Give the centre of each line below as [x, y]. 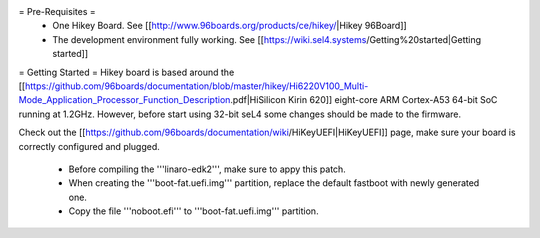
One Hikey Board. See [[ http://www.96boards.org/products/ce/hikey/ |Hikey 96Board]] [229, 26]
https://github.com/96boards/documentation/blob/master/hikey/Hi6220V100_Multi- [197, 86]
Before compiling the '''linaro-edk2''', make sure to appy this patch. [207, 169]
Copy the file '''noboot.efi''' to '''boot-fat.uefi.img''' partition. [193, 211]
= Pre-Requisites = [57, 11]
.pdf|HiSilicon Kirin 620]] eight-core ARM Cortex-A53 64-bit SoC [364, 100]
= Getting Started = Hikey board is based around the [126, 72]
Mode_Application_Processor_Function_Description [124, 100]
